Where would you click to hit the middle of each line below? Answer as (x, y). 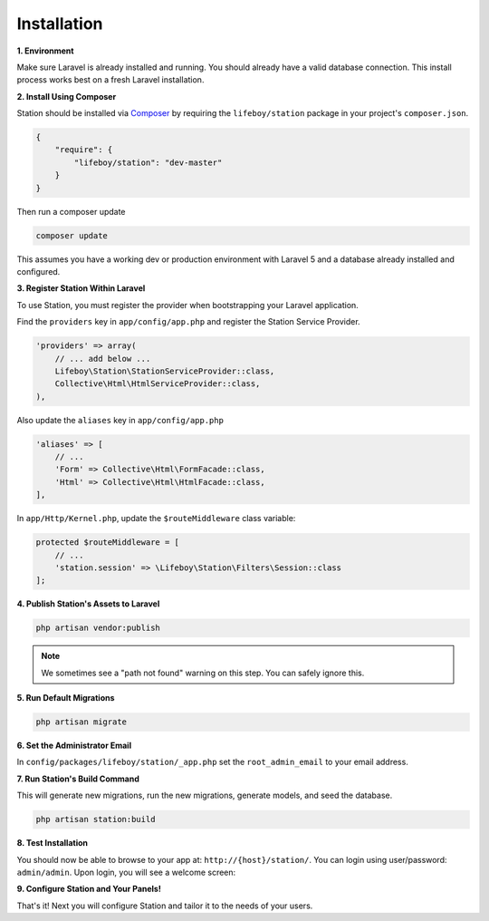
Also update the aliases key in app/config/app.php (120, 420)
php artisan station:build (96, 819)
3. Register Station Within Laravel (81, 288)
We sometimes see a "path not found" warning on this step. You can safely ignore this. (203, 673)
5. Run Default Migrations (66, 698)
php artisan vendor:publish (98, 628)
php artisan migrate (81, 722)
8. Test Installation (53, 843)
